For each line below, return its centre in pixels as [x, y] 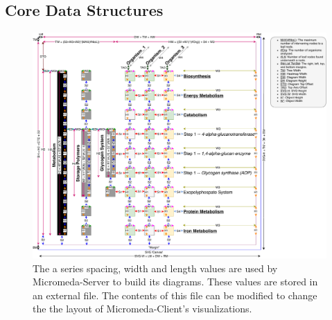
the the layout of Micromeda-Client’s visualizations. [142, 309]
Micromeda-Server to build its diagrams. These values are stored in [175, 282]
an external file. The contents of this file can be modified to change [175, 295]
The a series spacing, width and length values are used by [155, 268]
